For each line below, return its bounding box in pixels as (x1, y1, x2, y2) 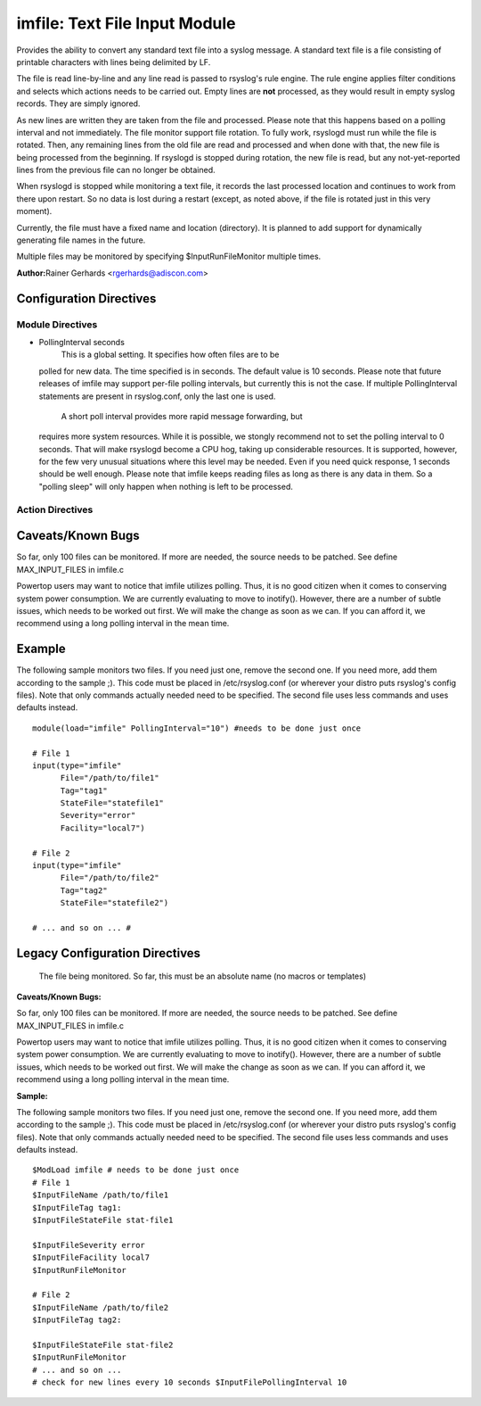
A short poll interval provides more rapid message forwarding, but (61, 410, 303, 421)
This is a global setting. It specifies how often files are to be (61, 349, 280, 360)
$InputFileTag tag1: (32, 1203, 122, 1212)
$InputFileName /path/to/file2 (32, 1303, 169, 1312)
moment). (16, 206, 53, 217)
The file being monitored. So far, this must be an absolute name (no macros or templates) (38, 971, 367, 981)
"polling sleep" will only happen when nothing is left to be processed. (38, 481, 294, 492)
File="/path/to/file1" (60, 773, 159, 783)
